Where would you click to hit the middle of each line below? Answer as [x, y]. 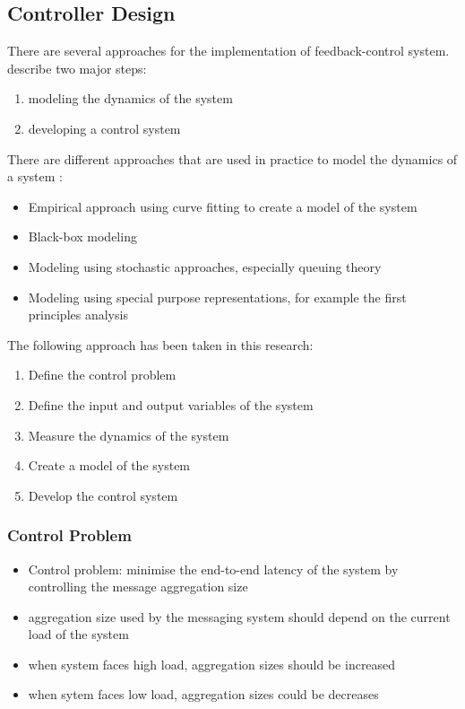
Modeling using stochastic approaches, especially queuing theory [205, 266]
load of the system [78, 634]
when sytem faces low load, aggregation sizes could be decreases [203, 694]
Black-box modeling [82, 236]
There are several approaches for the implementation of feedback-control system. [228, 51]
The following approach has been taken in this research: [160, 344]
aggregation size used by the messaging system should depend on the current [239, 616]
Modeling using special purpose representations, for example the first [217, 297]
